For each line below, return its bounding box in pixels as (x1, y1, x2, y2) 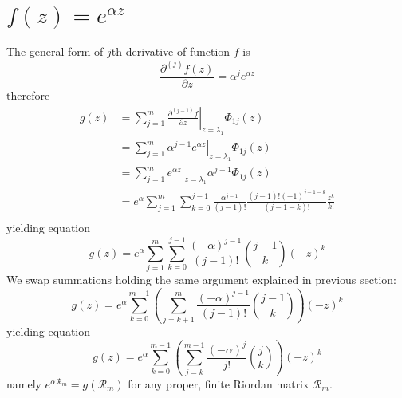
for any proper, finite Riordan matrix (128, 375, 309, 392)
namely (6, 375, 41, 392)
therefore (6, 87, 50, 104)
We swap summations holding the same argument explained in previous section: (6, 271, 396, 288)
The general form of (6, 42, 104, 59)
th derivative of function (111, 42, 231, 59)
